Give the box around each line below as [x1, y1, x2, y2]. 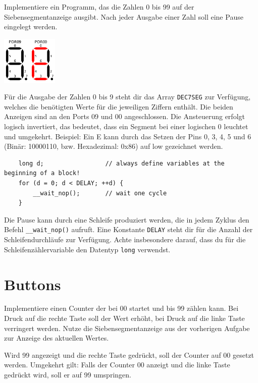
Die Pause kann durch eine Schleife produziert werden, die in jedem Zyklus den [4, 214, 249, 225]
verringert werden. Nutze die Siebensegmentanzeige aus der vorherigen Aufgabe [4, 322, 250, 333]
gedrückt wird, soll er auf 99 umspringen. [4, 369, 131, 379]
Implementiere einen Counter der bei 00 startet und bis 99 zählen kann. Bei [4, 303, 239, 313]
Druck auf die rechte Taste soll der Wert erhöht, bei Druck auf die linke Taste [4, 313, 245, 323]
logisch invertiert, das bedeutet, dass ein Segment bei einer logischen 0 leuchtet [4, 121, 248, 132]
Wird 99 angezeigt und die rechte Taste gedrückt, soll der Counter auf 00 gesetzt [4, 349, 254, 360]
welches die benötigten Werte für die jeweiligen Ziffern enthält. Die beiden [4, 101, 233, 112]
